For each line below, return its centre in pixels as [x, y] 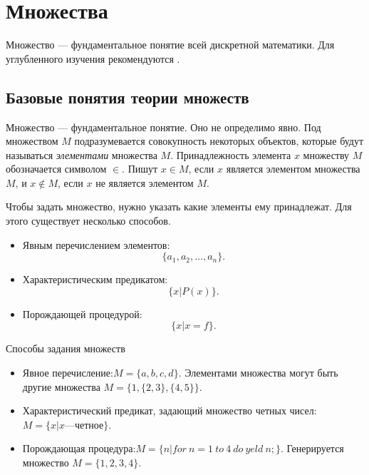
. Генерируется [312, 448]
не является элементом [145, 182]
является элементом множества [293, 169]
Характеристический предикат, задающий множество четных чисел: [170, 410]
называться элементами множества [82, 154]
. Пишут [140, 169]
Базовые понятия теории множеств [128, 97]
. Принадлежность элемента [231, 154]
